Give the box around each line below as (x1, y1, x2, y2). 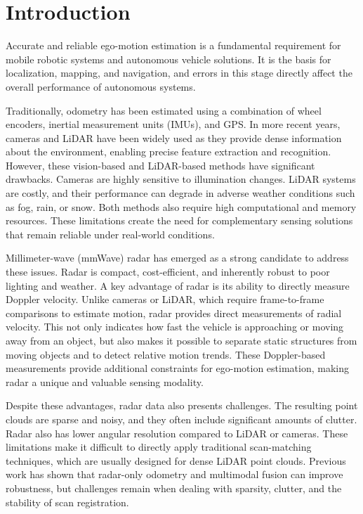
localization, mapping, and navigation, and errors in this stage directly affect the (6, 65, 352, 80)
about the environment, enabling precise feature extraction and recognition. (6, 144, 331, 159)
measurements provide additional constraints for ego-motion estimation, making (6, 361, 349, 375)
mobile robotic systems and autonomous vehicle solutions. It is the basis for (6, 51, 331, 66)
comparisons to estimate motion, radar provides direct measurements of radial (6, 305, 342, 320)
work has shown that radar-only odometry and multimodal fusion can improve (6, 467, 343, 482)
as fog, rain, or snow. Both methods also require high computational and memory (6, 199, 357, 214)
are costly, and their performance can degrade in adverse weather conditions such (6, 186, 355, 200)
